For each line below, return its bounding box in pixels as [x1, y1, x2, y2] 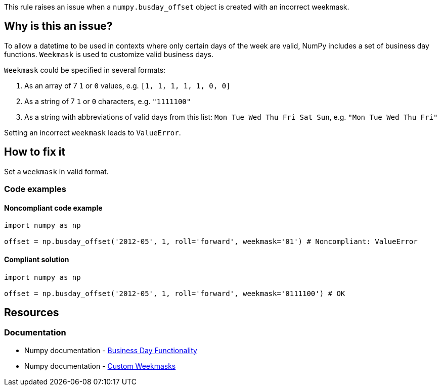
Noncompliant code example [4, 203, 103, 212]
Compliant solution [4, 255, 69, 264]
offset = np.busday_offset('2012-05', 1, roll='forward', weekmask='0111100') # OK [4, 289, 345, 298]
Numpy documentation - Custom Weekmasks [24, 361, 176, 370]
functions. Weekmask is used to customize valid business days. [4, 50, 213, 59]
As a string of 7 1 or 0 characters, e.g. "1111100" [24, 96, 191, 106]
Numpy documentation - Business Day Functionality [24, 346, 197, 355]
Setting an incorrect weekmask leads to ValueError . [4, 128, 181, 137]
